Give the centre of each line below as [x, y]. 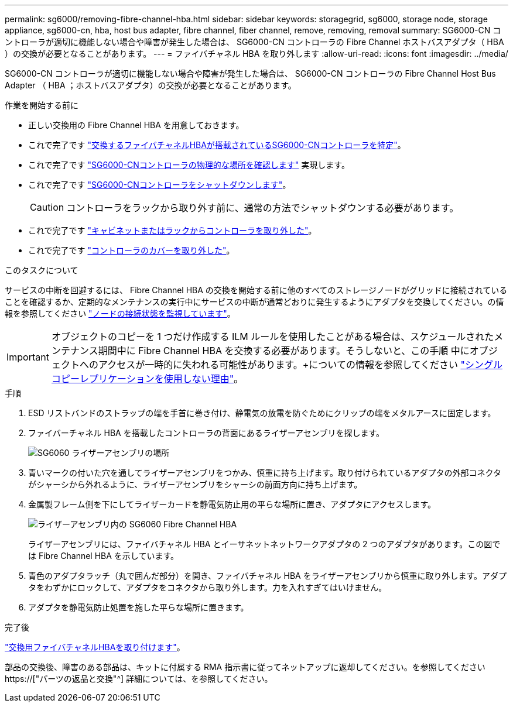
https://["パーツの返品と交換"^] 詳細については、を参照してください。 [139, 679]
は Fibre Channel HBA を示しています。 [104, 556]
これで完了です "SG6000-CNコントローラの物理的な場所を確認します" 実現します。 [189, 165]
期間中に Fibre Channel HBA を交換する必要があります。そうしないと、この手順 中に [284, 351]
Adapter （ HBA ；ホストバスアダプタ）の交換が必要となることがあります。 [151, 85]
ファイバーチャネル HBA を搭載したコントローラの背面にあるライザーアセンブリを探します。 [206, 433]
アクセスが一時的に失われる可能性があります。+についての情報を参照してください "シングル [300, 365]
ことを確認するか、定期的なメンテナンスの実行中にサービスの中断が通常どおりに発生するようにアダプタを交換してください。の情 [254, 302]
